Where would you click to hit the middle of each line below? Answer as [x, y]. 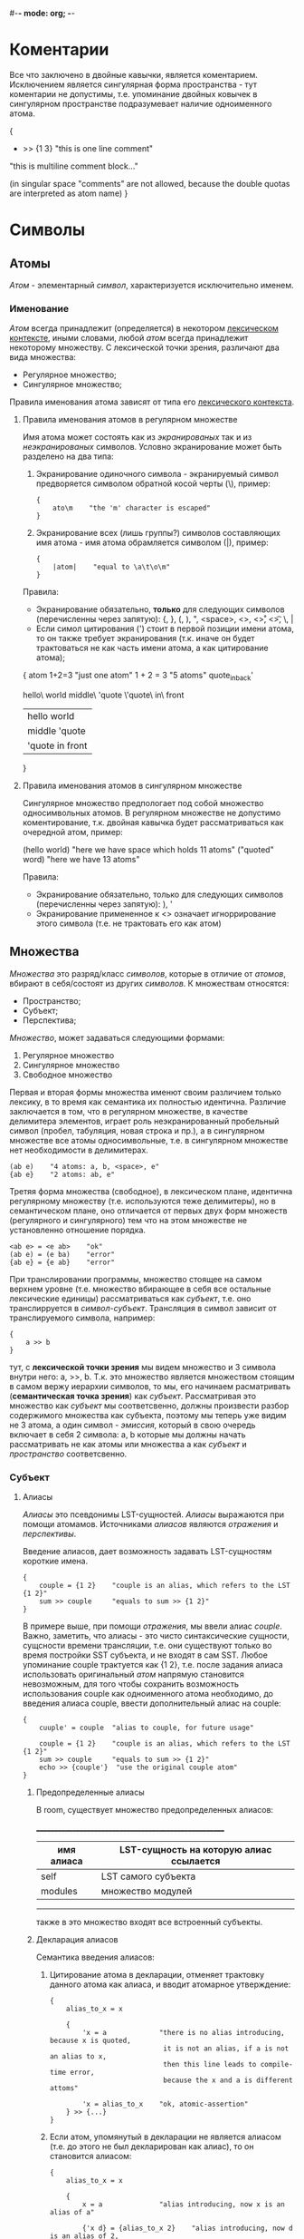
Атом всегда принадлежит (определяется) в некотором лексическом [144, 328]
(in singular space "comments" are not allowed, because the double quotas [150, 183]
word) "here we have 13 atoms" [81, 860]
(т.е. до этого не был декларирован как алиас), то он [152, 2147]
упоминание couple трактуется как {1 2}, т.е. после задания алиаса [152, 1665]
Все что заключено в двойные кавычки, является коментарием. [133, 74]
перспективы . [49, 1534]
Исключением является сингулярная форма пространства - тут [133, 84]
